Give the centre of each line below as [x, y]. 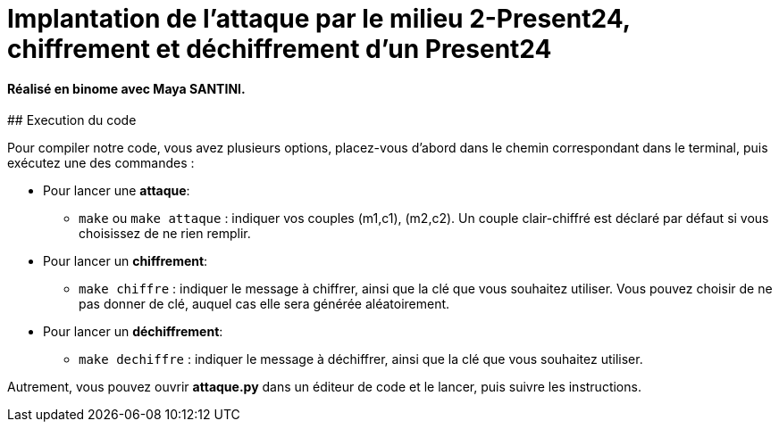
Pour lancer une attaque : [117, 191]
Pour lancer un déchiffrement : [133, 332]
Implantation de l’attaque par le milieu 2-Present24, [319, 19]
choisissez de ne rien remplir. [165, 234]
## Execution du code [72, 120]
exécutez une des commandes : [101, 163]
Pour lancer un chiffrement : [126, 261]
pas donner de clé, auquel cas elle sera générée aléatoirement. [264, 304]
